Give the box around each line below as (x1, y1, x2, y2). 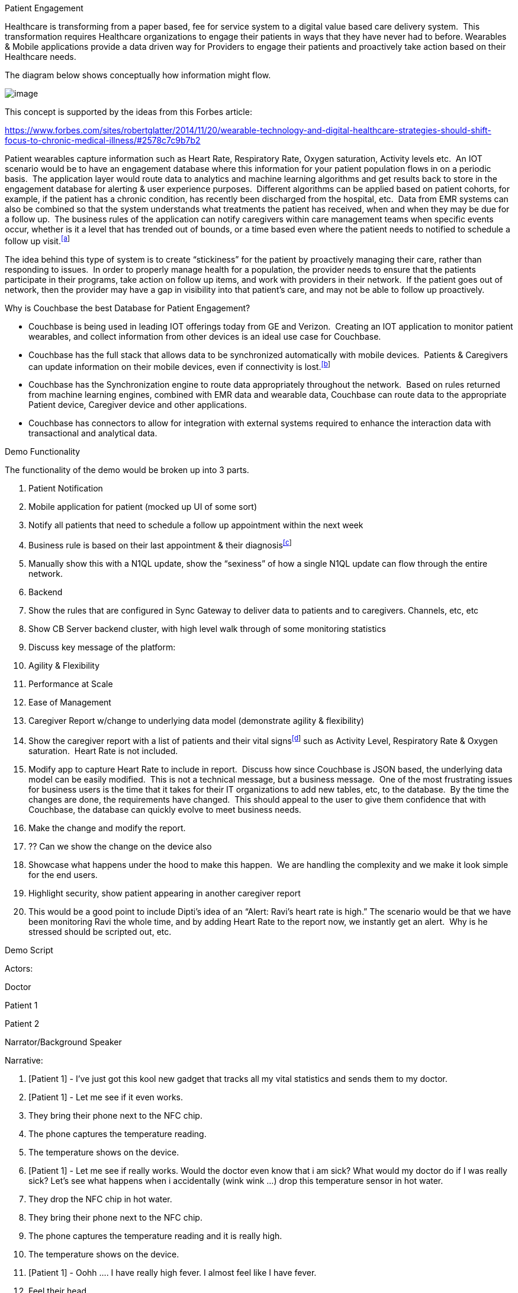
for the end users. (28, 869, 98, 880)
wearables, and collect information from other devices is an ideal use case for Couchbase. (28, 331, 381, 341)
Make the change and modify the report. (28, 822, 186, 833)
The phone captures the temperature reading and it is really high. (28, 1230, 282, 1241)
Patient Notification (28, 483, 103, 494)
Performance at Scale (28, 678, 113, 689)
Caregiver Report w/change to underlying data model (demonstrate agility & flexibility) (28, 715, 364, 726)
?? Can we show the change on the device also (28, 841, 212, 851)
